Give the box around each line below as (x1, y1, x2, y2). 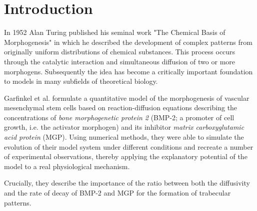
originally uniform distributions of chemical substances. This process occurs (4, 46, 235, 57)
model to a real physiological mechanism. (4, 161, 130, 171)
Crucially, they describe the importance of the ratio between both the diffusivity (4, 178, 250, 188)
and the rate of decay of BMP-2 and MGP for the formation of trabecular (4, 188, 231, 198)
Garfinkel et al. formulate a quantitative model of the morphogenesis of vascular (4, 92, 249, 103)
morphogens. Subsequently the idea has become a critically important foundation (4, 66, 253, 76)
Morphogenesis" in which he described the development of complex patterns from (4, 36, 252, 47)
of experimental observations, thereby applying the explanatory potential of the (4, 151, 247, 162)
